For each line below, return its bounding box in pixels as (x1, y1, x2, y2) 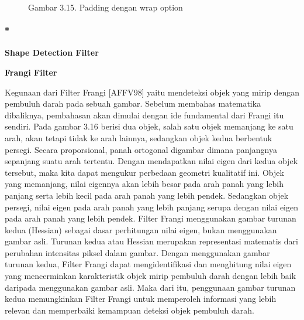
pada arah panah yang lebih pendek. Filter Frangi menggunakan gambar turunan (5, 212, 296, 224)
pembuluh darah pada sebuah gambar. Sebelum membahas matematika (5, 97, 261, 110)
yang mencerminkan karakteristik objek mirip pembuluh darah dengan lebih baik (5, 270, 296, 282)
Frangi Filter (5, 66, 57, 78)
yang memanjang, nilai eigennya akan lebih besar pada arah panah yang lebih (5, 178, 284, 190)
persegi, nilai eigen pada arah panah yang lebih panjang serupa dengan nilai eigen (5, 200, 299, 213)
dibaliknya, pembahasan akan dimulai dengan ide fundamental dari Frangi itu (5, 108, 284, 121)
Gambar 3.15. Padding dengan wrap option (28, 1, 183, 13)
